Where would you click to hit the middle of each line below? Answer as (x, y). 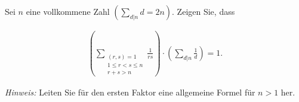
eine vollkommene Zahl (68, 11)
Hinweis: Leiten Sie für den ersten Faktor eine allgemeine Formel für (130, 92)
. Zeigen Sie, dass (204, 11)
